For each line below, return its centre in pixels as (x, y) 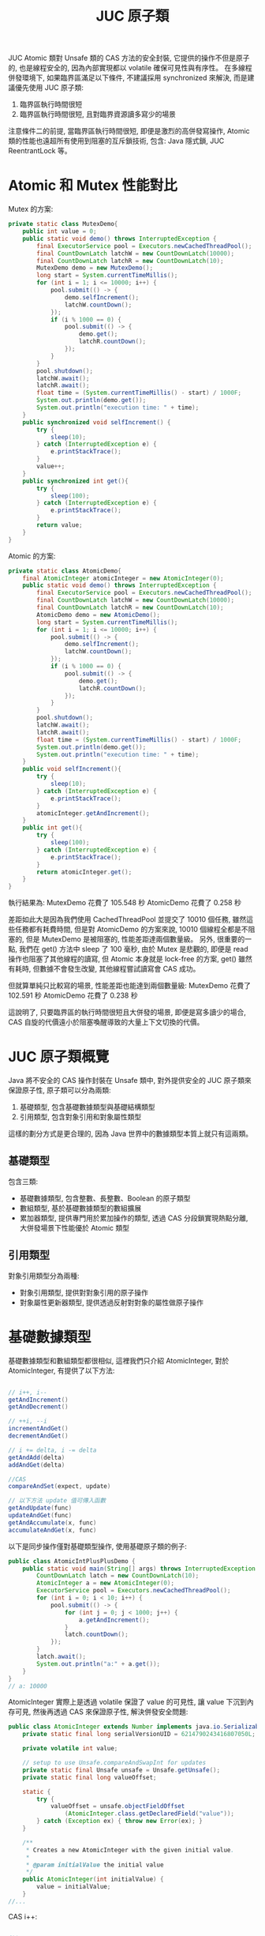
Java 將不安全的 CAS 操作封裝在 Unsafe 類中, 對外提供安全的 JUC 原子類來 (130, 1081)
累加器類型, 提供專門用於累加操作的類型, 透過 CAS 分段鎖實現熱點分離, (134, 1218)
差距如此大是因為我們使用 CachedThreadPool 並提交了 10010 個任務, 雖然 (127, 919)
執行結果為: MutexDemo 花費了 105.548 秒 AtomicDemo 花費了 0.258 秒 (125, 903)
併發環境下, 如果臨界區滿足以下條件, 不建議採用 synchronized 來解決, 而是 (128, 78)
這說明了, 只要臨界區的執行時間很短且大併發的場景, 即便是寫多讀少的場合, (127, 1013)
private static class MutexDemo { (63, 224)
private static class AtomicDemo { (65, 571)
